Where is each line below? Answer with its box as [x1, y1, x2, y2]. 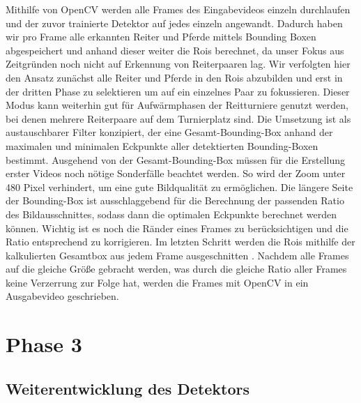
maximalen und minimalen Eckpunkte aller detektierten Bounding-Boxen [6, 138, 318, 153]
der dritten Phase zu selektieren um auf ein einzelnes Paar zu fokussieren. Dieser [6, 84, 350, 98]
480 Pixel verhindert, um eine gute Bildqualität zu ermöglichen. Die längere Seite [6, 179, 353, 194]
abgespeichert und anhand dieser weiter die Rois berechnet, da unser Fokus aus [6, 43, 344, 57]
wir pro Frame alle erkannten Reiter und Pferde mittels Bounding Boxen [6, 29, 316, 44]
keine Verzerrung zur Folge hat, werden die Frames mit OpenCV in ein [6, 275, 309, 289]
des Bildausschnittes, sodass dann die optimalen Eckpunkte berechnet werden [6, 206, 337, 221]
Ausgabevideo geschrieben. [6, 289, 119, 303]
